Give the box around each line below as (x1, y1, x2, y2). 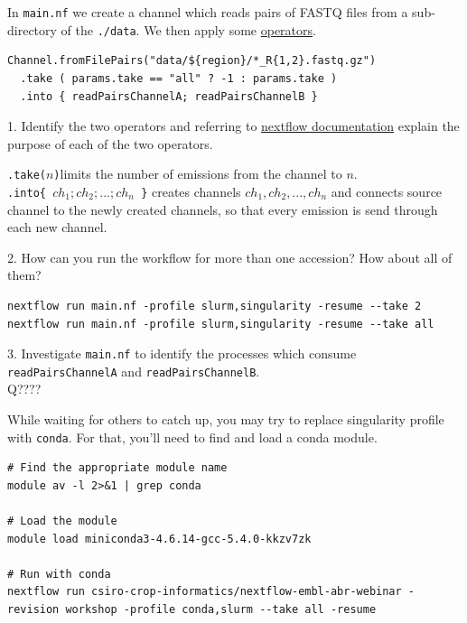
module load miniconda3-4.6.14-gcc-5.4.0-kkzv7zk (7, 532, 312, 545)
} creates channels (141, 181, 241, 200)
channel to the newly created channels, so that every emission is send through (7, 200, 438, 219)
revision (7, 603, 60, 617)
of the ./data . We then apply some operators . (61, 20, 316, 39)
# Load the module (7, 515, 117, 528)
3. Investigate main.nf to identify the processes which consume (7, 344, 357, 363)
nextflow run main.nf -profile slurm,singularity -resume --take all (7, 317, 434, 330)
